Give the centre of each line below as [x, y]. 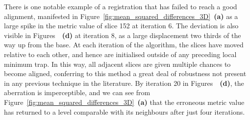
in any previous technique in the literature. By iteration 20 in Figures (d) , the [124, 83]
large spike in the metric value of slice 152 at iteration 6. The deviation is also [121, 26]
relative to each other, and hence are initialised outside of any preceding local [120, 54]
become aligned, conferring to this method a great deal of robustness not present [125, 73]
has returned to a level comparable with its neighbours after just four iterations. [125, 111]
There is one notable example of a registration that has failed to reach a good [121, 6]
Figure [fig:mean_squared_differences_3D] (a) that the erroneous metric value [124, 102]
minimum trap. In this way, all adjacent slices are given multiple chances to [117, 64]
